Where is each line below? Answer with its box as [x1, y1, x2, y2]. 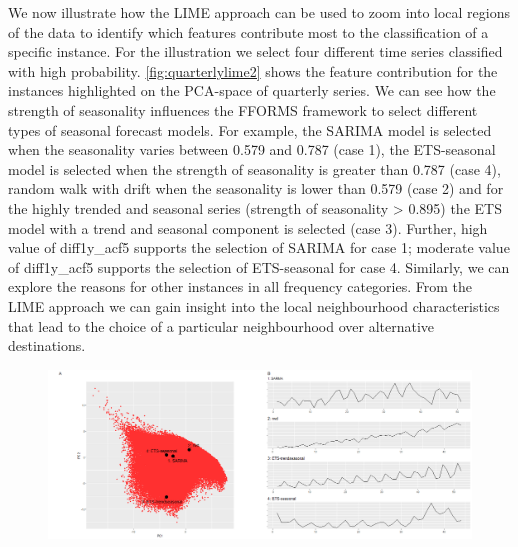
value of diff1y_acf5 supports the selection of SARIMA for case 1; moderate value [8, 237, 510, 258]
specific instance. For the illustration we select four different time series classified [8, 41, 503, 62]
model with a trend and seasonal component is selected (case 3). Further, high [8, 217, 488, 238]
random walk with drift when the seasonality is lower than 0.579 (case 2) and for [8, 178, 504, 199]
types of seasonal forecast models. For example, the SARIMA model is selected [8, 119, 492, 140]
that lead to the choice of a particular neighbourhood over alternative [8, 315, 435, 336]
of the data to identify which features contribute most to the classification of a [8, 21, 489, 42]
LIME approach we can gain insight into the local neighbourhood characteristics [8, 295, 500, 316]
